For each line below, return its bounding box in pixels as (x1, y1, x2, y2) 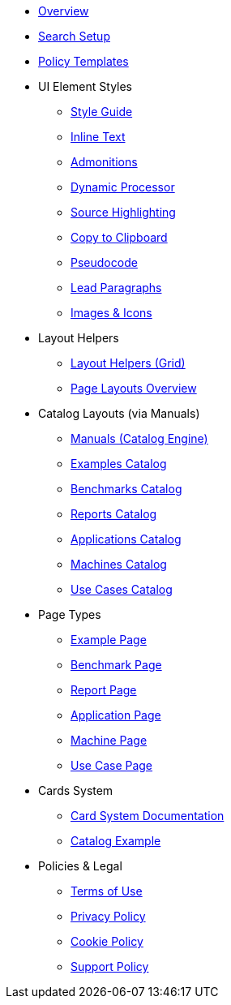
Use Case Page (71, 758, 153, 772)
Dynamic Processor (71, 180, 175, 194)
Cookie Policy (71, 934, 143, 948)
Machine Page (71, 733, 148, 747)
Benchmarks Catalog (71, 482, 182, 496)
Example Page (71, 633, 147, 646)
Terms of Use (71, 884, 143, 898)
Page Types (38, 608, 101, 621)
